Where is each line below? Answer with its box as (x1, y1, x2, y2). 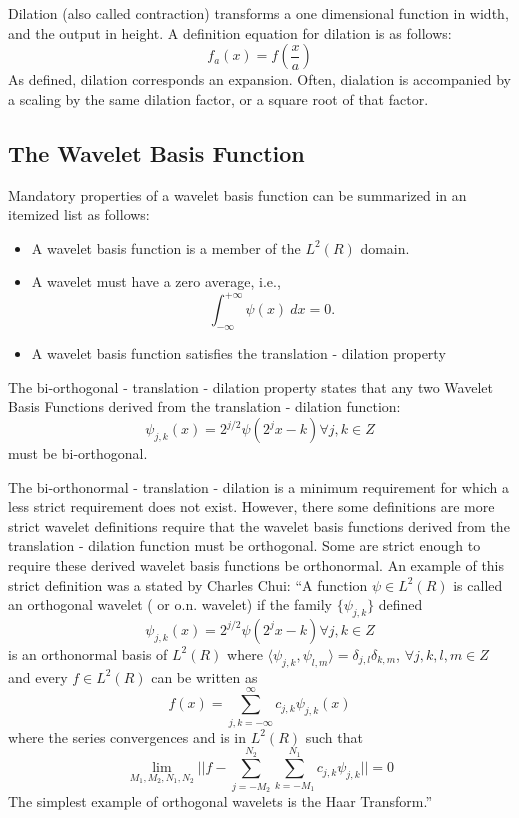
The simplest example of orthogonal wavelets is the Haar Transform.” (8, 791, 433, 812)
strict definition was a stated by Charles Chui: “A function (8, 574, 368, 595)
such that (305, 726, 363, 747)
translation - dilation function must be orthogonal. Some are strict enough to (8, 535, 481, 556)
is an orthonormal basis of (8, 643, 168, 664)
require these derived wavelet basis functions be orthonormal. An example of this (8, 555, 505, 575)
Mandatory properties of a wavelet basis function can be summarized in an (8, 184, 467, 205)
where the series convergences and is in (8, 726, 246, 747)
